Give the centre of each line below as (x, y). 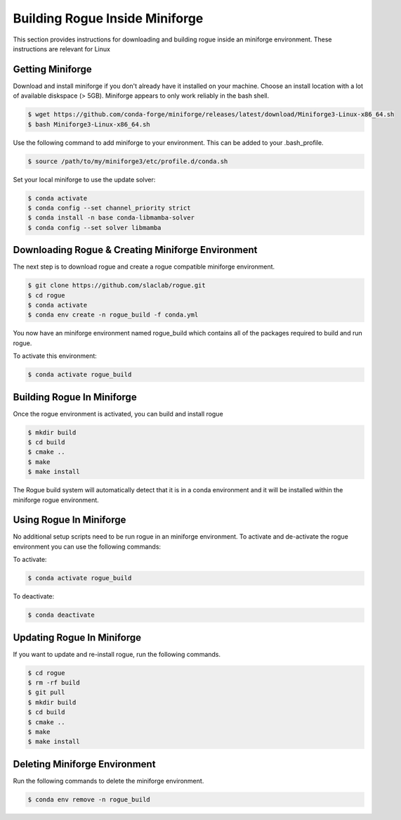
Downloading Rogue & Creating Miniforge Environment (135, 250)
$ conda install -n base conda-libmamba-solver (111, 218)
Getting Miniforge (53, 69)
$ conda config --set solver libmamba (94, 228)
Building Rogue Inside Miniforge (108, 18)
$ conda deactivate (61, 615)
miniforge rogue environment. (56, 500)
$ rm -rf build (54, 683)
